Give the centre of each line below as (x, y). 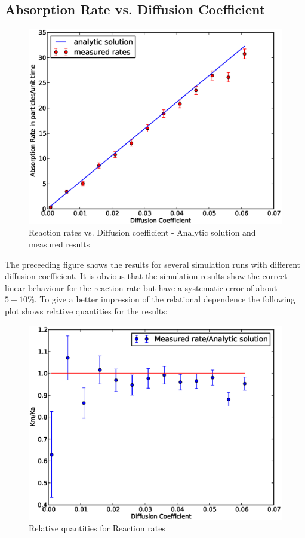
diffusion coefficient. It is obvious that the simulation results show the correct (146, 276)
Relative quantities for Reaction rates (97, 528)
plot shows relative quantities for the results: (86, 311)
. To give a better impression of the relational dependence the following (165, 299)
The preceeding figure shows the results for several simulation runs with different (153, 264)
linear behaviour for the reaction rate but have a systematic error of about (141, 287)
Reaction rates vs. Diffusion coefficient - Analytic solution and (142, 232)
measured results (59, 244)
